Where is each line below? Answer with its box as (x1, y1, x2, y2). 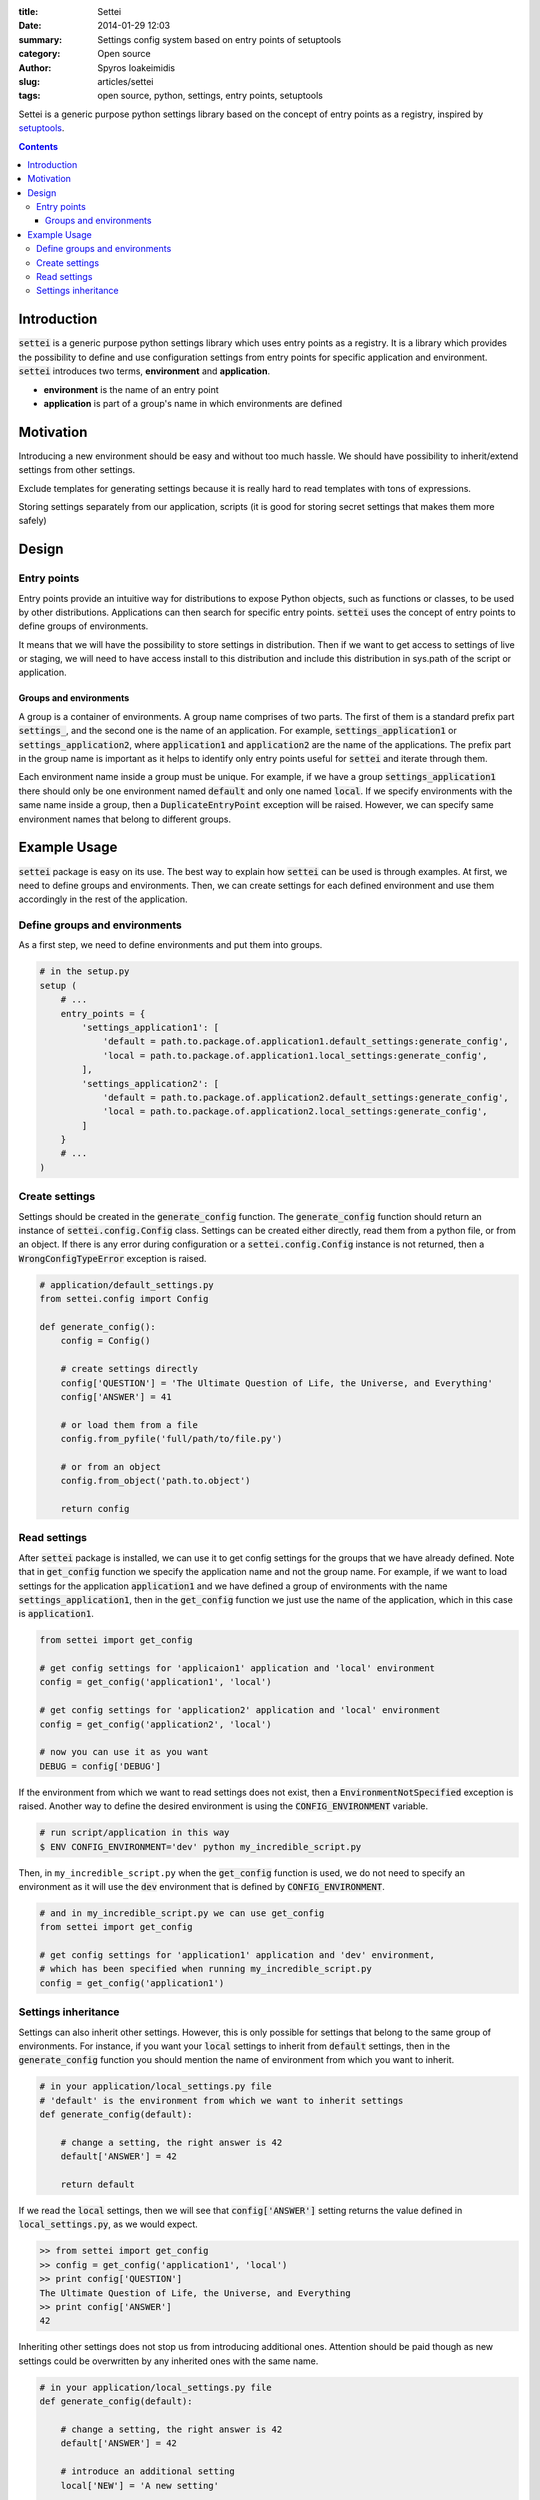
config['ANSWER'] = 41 (60, 1391, 172, 1402)
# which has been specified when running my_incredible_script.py (39, 1963, 372, 1975)
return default (60, 2179, 135, 2190)
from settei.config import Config (39, 1293, 209, 1305)
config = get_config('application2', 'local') (39, 1718, 272, 1730)
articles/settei (97, 75, 154, 87)
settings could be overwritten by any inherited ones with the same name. (18, 2355, 319, 2367)
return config (60, 1503, 130, 1515)
